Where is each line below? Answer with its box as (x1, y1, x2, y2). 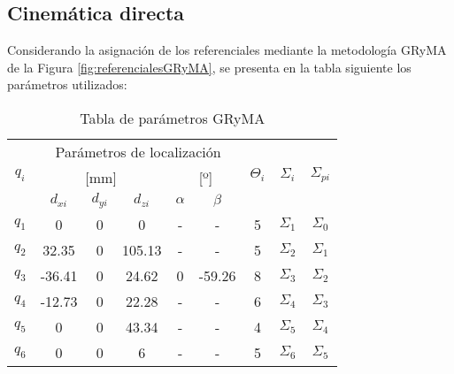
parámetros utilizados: (7, 75, 127, 94)
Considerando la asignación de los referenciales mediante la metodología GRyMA (7, 41, 447, 59)
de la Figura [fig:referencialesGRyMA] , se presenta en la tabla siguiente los (7, 57, 412, 76)
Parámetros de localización (55, 141, 221, 162)
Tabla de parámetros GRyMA (80, 107, 265, 128)
